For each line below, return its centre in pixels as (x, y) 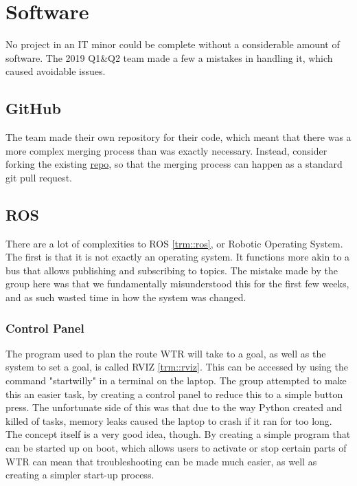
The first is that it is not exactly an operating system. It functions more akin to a (178, 257)
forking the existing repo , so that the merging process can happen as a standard (174, 164)
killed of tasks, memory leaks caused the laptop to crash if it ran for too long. (169, 420)
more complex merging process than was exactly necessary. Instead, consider (166, 150)
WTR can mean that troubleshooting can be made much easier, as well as (161, 461)
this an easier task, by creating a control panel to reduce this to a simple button (174, 394)
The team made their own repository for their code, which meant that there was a (178, 137)
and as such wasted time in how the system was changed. (126, 297)
